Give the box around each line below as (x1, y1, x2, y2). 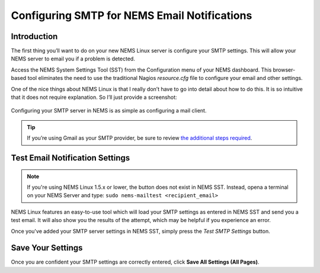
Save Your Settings (11, 243, 83, 253)
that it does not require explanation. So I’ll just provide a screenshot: (11, 94, 177, 101)
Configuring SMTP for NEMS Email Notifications (11, 9, 252, 22)
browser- (273, 66, 296, 73)
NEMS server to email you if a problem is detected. (11, 55, 136, 62)
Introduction (11, 31, 58, 41)
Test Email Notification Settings (11, 153, 130, 163)
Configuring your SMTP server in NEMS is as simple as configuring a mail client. (11, 107, 207, 114)
